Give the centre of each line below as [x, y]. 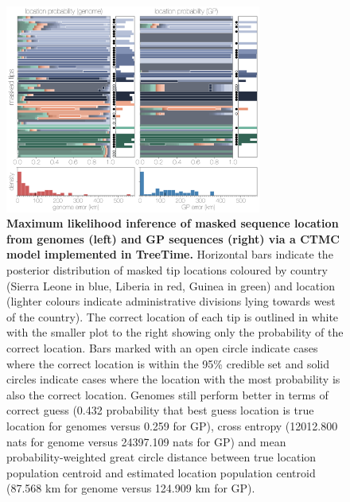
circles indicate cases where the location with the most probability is [173, 379]
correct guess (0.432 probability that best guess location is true [160, 410]
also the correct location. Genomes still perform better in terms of [167, 394]
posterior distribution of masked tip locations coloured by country [167, 270]
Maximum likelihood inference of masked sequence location [173, 223]
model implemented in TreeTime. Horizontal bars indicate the [170, 254]
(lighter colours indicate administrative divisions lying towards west [171, 301]
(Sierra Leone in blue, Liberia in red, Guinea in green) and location [171, 285]
